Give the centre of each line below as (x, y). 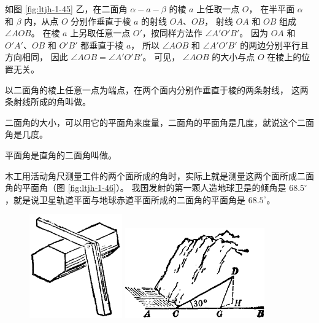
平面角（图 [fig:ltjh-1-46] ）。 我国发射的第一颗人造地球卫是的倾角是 (154, 188)
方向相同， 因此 (37, 57)
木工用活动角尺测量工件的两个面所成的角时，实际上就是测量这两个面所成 (151, 175)
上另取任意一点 (100, 33)
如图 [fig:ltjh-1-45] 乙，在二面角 (66, 9)
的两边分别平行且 (275, 45)
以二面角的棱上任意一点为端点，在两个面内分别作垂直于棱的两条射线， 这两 (157, 89)
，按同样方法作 (172, 33)
